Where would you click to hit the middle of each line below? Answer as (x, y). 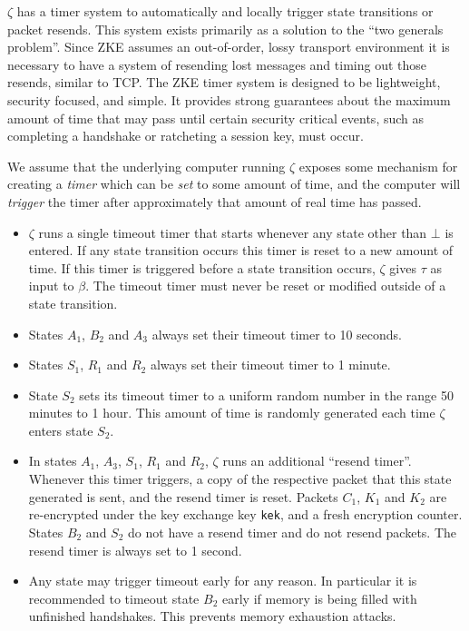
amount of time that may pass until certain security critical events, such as (216, 118)
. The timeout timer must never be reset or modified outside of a (266, 286)
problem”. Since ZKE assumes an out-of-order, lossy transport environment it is (229, 47)
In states (53, 461)
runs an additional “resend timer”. (317, 461)
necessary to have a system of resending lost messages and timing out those (217, 64)
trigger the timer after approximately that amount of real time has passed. (215, 201)
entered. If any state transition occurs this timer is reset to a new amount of (241, 250)
